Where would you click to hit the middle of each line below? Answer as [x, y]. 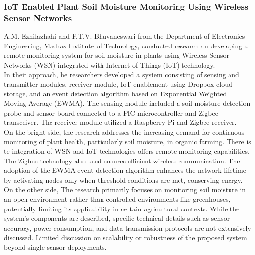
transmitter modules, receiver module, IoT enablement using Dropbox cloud [118, 84]
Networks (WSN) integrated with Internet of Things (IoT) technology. [110, 64]
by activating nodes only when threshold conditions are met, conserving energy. [123, 180]
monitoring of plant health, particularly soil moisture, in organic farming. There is [127, 141]
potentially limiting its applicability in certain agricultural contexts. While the [122, 208]
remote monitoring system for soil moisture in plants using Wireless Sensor [117, 55]
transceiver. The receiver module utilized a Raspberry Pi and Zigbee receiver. [120, 122]
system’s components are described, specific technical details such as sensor [117, 218]
